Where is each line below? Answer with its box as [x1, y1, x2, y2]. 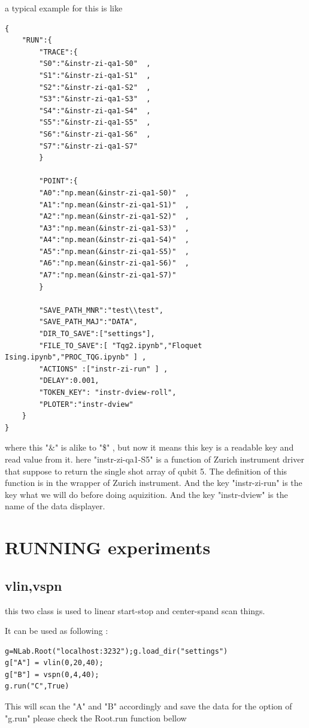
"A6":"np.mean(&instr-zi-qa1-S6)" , [39, 259, 189, 268]
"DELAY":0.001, [39, 376, 99, 385]
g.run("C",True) [5, 682, 69, 691]
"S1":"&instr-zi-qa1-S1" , [39, 71, 151, 80]
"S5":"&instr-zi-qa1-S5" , [39, 118, 151, 127]
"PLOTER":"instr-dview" [39, 400, 134, 409]
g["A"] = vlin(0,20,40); [5, 658, 104, 667]
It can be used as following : [5, 624, 108, 637]
